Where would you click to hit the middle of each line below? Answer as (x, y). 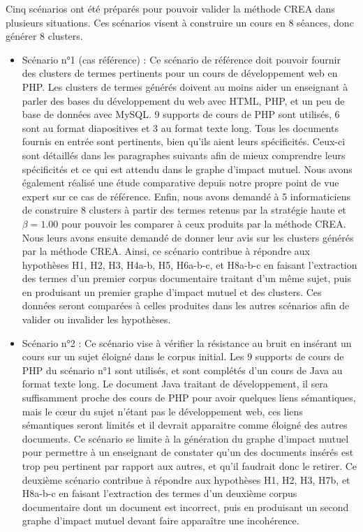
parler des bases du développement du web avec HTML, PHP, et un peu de (183, 100)
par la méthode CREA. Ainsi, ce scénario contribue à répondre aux (166, 251)
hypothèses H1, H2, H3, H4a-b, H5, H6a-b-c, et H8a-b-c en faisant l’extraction (190, 264)
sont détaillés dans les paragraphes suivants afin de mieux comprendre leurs (184, 155)
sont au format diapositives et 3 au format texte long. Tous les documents (180, 127)
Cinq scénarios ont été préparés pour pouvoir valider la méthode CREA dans (170, 8)
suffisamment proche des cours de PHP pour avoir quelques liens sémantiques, (189, 398)
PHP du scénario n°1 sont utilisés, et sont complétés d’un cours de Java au (182, 370)
